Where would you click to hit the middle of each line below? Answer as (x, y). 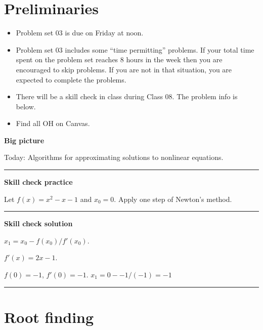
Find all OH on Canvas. (53, 123)
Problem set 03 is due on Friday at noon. (80, 33)
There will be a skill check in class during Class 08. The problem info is (127, 96)
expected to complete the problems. (71, 79)
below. (26, 106)
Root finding (49, 317)
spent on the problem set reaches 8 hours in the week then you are (119, 59)
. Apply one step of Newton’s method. (173, 199)
